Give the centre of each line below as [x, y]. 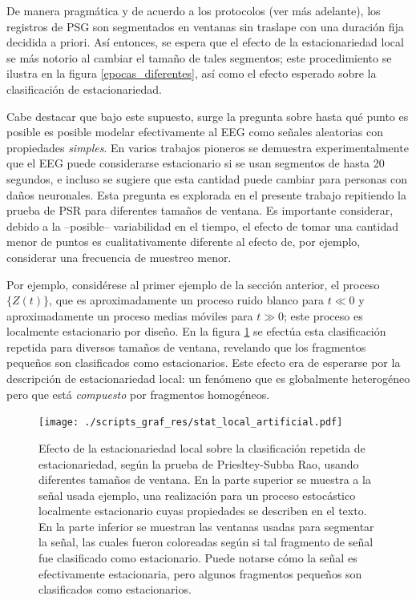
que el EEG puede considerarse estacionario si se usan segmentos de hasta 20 [196, 163]
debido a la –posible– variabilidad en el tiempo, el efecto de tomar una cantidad [203, 226]
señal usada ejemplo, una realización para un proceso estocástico [197, 495]
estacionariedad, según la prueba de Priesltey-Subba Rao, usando [199, 463]
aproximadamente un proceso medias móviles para [130, 315]
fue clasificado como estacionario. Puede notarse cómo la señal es [198, 558]
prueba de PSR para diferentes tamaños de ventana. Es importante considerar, [200, 210]
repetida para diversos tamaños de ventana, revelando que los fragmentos [186, 346]
